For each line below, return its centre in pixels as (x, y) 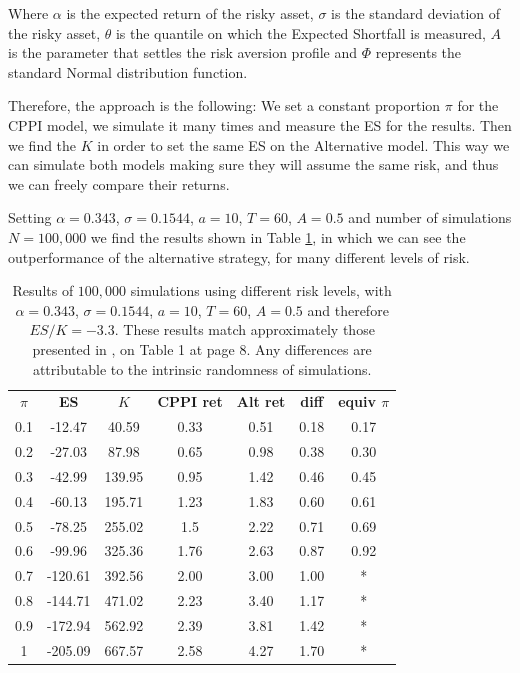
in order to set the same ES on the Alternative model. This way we (303, 144)
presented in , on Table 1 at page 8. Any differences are (202, 348)
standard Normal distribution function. (128, 71)
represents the (418, 52)
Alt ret (261, 401)
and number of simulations (430, 217)
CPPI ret (190, 401)
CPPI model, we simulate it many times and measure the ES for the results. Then (260, 124)
